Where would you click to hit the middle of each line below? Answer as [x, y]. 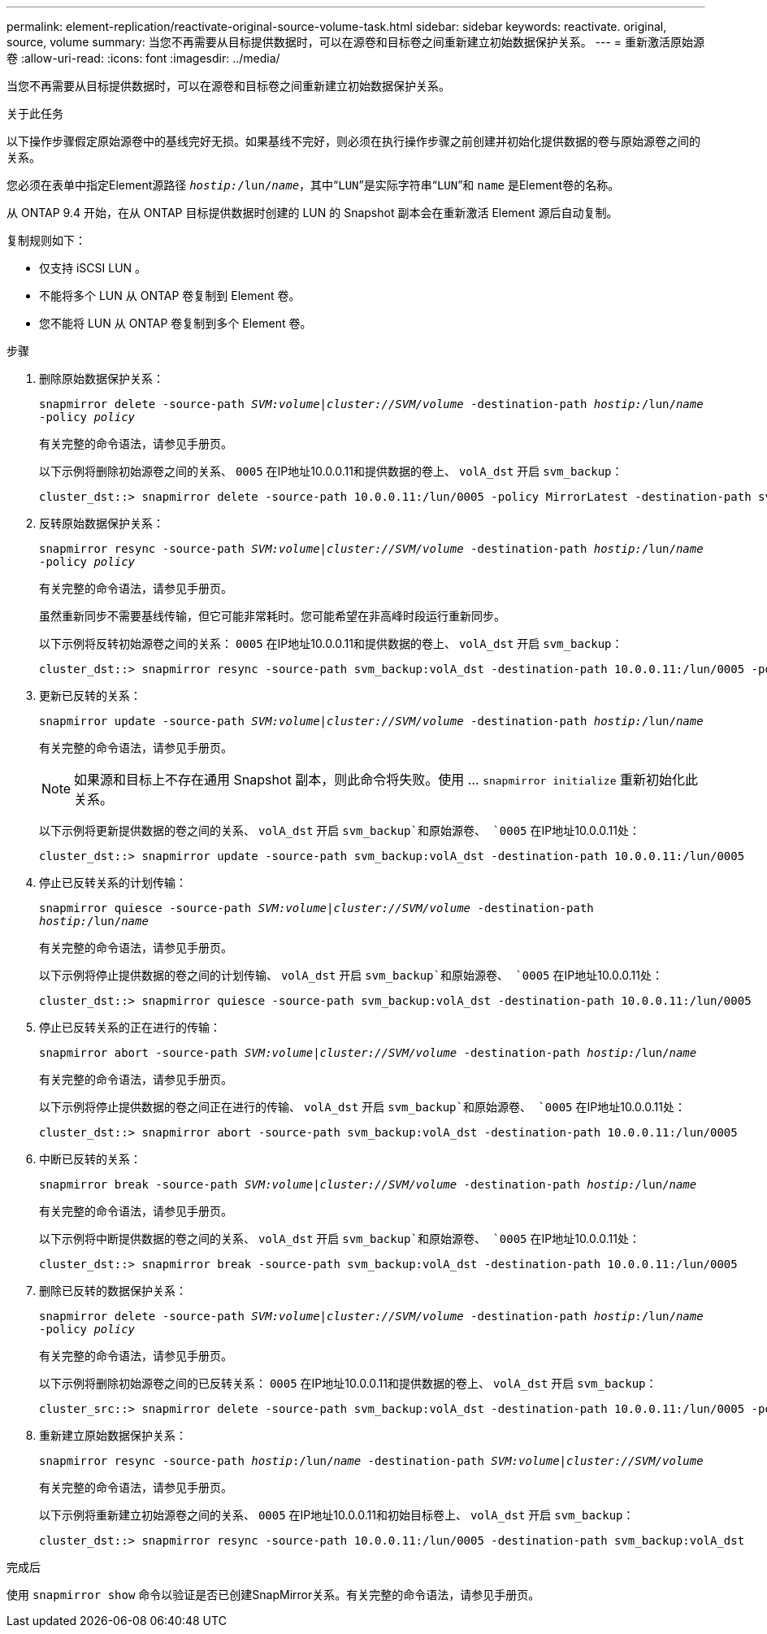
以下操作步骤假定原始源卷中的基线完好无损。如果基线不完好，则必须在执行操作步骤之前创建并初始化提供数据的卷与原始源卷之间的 [353, 141]
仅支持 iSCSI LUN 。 [93, 268]
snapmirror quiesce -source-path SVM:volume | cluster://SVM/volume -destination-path [316, 908]
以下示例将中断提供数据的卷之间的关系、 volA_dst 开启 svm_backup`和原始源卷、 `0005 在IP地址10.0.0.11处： [340, 1239]
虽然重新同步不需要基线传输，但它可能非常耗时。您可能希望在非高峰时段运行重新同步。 [272, 616]
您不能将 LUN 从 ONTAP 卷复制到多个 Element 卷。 [175, 323]
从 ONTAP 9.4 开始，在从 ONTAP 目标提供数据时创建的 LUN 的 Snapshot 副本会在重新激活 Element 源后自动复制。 [312, 213]
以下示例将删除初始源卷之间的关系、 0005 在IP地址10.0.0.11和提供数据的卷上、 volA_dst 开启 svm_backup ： [331, 471]
